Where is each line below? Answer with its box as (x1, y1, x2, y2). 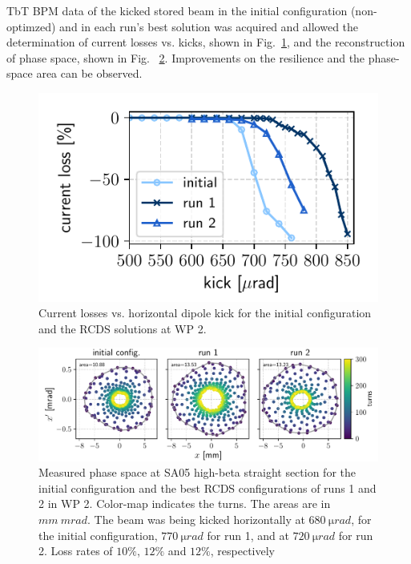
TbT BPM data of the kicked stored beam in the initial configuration (6, 2, 348, 18)
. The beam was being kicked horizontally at (87, 510, 305, 527)
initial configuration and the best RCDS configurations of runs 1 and (38, 479, 377, 496)
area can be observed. (36, 65, 143, 82)
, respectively (210, 542, 275, 559)
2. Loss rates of (38, 542, 113, 559)
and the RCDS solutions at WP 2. (38, 320, 207, 336)
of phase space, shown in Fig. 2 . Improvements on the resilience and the (6, 49, 365, 66)
